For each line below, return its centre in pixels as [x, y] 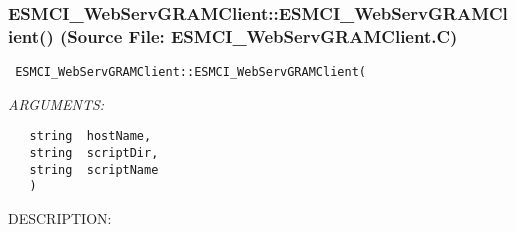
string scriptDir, [94, 153]
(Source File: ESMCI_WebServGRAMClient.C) [258, 35]
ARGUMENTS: [56, 103]
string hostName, [90, 136]
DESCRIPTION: [60, 218]
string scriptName [94, 169]
